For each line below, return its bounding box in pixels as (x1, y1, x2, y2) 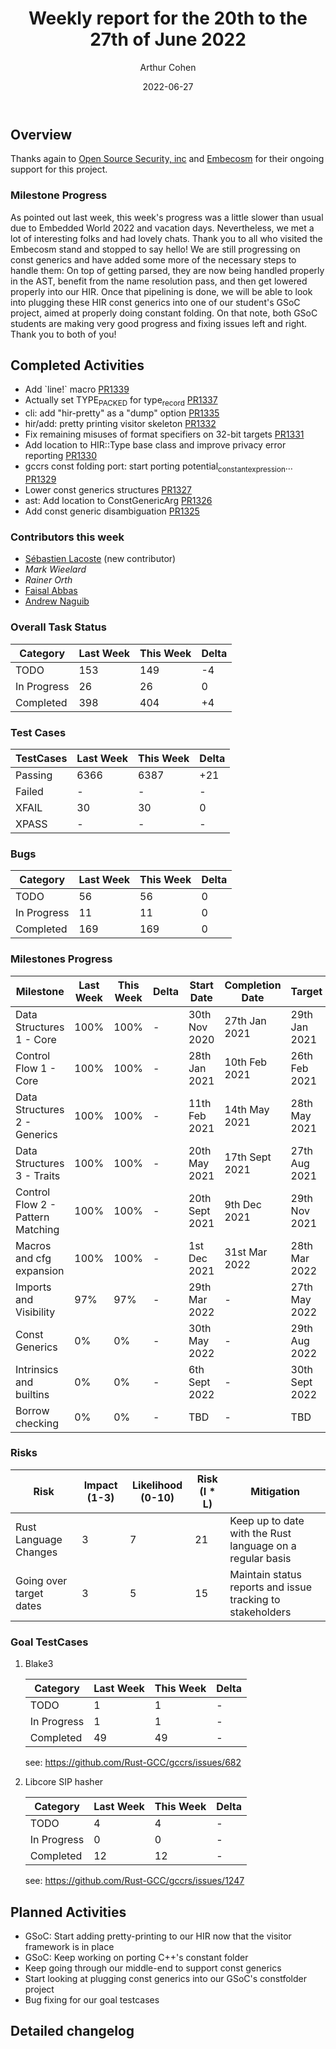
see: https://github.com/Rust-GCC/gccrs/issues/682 (24, 1757, 242, 1769)
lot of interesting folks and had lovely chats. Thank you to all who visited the (10, 232, 323, 244)
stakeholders (229, 1605, 292, 1619)
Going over (15, 1573, 68, 1587)
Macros (15, 1238, 52, 1252)
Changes (15, 1545, 58, 1559)
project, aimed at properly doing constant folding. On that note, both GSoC (10, 307, 318, 319)
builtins (15, 1387, 50, 1401)
